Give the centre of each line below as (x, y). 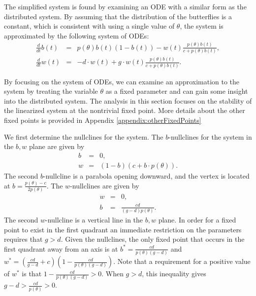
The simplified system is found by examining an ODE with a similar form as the (125, 6)
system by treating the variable (51, 91)
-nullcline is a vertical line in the (94, 220)
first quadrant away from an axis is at (61, 248)
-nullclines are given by (105, 185)
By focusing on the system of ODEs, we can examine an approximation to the (122, 81)
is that (32, 274)
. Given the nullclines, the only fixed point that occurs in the (153, 239)
